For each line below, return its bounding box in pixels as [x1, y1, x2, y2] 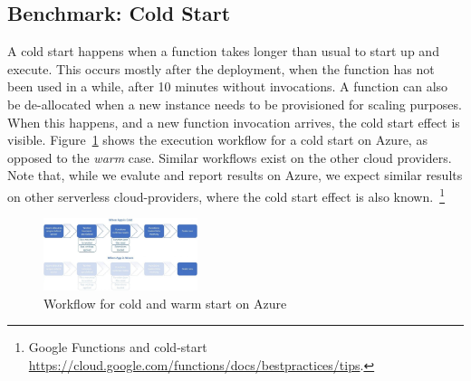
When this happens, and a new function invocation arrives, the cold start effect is [7, 112, 460, 131]
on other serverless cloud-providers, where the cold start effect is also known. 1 [7, 184, 445, 205]
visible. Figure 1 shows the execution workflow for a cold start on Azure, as [7, 130, 428, 149]
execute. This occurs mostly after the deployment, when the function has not [7, 59, 435, 78]
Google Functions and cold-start [28, 338, 207, 357]
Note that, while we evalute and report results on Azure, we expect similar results [7, 166, 463, 185]
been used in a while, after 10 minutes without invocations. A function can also [7, 77, 448, 96]
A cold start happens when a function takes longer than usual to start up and [7, 42, 439, 61]
